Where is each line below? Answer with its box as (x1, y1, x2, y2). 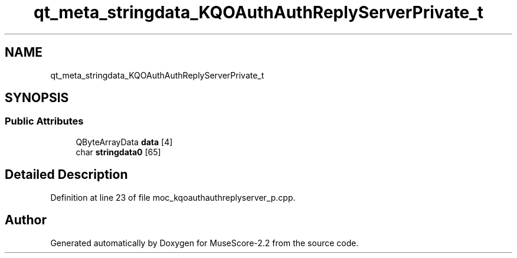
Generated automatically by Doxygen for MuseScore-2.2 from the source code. (50, 237, 359, 248)
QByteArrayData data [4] (76, 136, 173, 147)
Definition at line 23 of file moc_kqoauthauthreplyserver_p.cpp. (50, 192, 296, 203)
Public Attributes (5, 115, 84, 128)
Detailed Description (5, 167, 128, 182)
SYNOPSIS (5, 90, 69, 106)
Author (5, 213, 47, 228)
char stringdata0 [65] (76, 146, 161, 157)
